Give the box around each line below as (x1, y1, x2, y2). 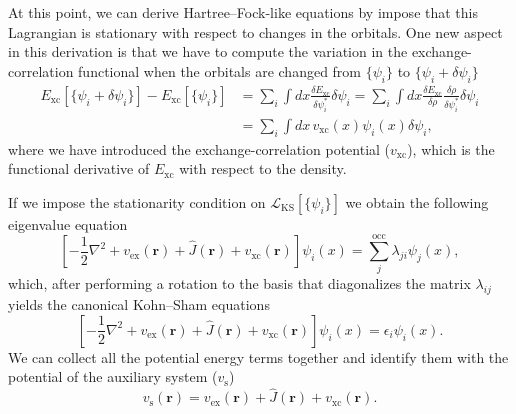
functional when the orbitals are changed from (78, 60, 362, 81)
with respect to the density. (179, 158, 347, 179)
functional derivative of (8, 158, 150, 179)
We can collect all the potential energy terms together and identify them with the (8, 346, 509, 367)
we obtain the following (345, 191, 489, 212)
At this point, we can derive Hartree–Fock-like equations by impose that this (8, 2, 478, 22)
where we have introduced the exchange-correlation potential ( (8, 138, 391, 159)
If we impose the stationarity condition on (8, 191, 266, 212)
